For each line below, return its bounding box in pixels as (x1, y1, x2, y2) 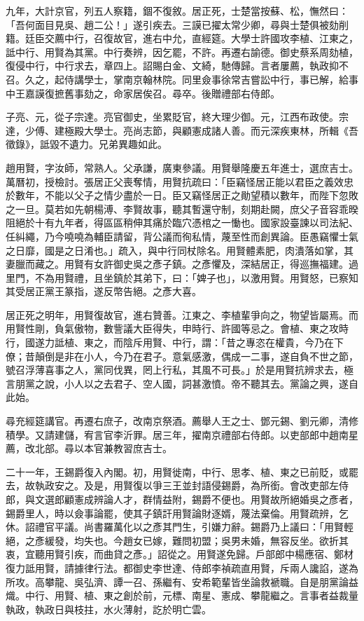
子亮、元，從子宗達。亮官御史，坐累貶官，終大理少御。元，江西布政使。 (6, 109, 339, 124)
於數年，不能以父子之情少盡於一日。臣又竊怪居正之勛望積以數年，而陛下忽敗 (6, 188, 358, 203)
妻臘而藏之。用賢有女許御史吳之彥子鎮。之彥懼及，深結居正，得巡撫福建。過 (6, 257, 358, 271)
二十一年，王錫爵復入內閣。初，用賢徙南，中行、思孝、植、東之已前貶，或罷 (6, 464, 358, 479)
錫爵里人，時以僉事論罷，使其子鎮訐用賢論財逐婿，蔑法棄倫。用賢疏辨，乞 (6, 505, 349, 520)
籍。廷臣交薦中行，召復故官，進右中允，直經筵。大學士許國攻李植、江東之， (6, 31, 358, 46)
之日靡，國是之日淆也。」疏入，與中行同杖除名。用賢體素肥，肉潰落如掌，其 (6, 243, 353, 257)
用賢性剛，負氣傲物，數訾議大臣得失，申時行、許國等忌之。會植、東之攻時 (6, 321, 349, 336)
